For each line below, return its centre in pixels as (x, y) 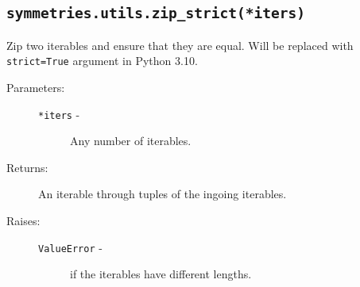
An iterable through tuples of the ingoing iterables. (163, 194)
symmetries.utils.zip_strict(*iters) (156, 13)
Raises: (23, 221)
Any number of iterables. (131, 141)
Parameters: (36, 88)
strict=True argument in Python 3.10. (102, 61)
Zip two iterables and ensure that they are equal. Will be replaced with (180, 45)
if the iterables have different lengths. (161, 274)
